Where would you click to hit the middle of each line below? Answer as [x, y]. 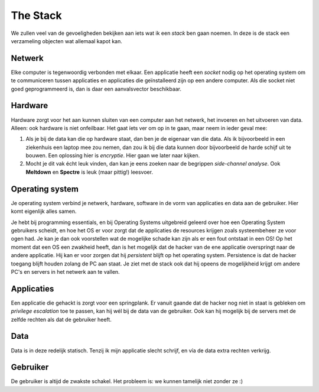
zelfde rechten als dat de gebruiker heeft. [61, 319]
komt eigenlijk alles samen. [44, 211]
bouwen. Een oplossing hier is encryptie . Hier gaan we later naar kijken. [113, 155]
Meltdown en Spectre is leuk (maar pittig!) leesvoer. [89, 172]
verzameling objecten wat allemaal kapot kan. [66, 41]
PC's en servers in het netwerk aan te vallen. [66, 271]
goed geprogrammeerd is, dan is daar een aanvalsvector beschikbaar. [96, 89]
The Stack [36, 15]
